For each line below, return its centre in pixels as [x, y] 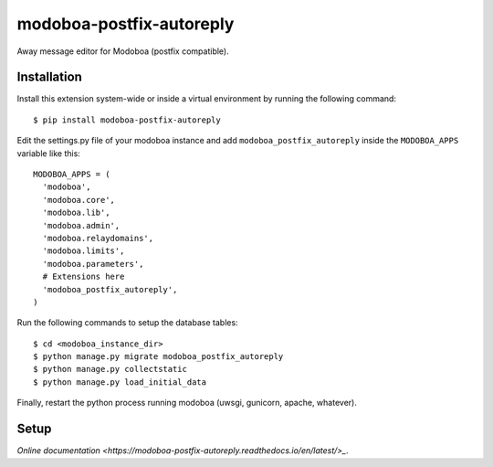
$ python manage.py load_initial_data [120, 382]
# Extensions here [84, 277]
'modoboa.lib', [76, 213]
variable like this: [49, 153]
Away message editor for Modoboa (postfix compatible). [123, 51]
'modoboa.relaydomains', [98, 238]
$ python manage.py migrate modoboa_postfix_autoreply [158, 357]
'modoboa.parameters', [93, 264]
